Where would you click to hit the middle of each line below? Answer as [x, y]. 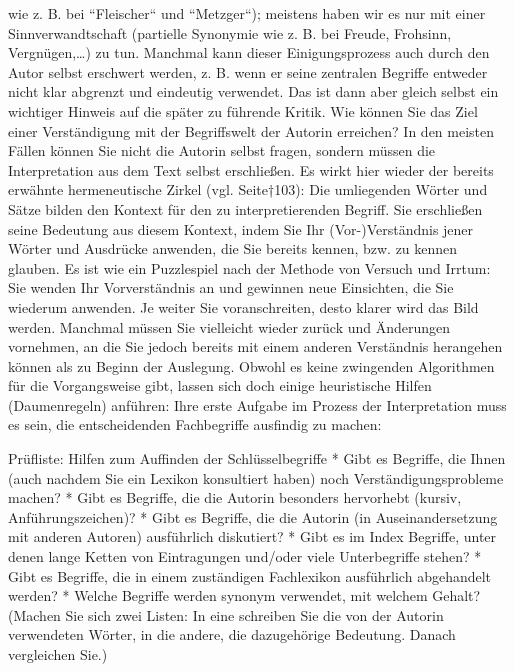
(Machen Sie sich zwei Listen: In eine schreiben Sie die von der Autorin [226, 614]
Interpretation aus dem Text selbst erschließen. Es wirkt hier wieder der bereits [251, 169]
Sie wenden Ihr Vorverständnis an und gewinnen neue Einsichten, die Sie [231, 287]
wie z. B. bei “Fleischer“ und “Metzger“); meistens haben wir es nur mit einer [247, 13]
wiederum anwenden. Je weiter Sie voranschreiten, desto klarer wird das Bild [243, 306]
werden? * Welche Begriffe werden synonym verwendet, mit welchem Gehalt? [244, 595]
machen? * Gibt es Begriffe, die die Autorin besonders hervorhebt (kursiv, [235, 497]
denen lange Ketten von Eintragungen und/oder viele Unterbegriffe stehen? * [245, 556]
